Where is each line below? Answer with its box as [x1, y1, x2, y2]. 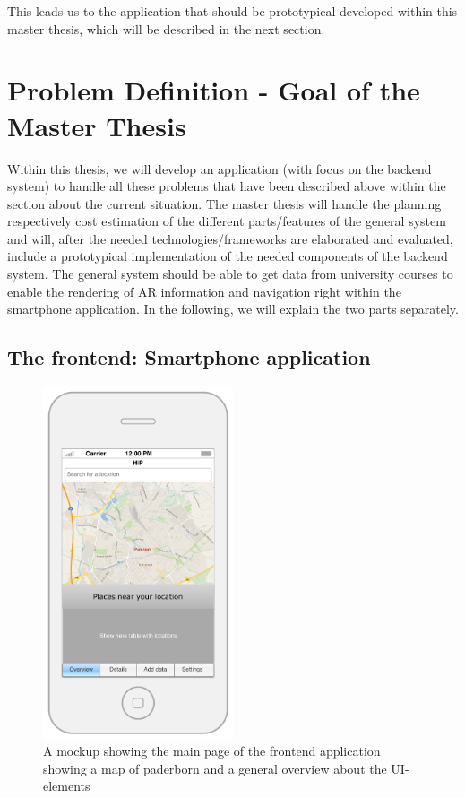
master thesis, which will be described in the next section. [7, 19, 325, 38]
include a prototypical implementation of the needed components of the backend [7, 247, 448, 265]
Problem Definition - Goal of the [7, 72, 420, 108]
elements [43, 776, 90, 795]
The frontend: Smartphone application [7, 343, 371, 371]
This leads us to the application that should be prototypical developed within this [7, 2, 458, 20]
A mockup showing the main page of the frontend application [43, 742, 381, 760]
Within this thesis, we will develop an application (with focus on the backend [7, 159, 432, 178]
